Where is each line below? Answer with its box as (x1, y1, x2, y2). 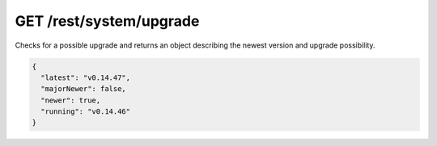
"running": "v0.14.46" (40, 107, 131, 116)
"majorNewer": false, (40, 85, 127, 94)
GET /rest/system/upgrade (15, 12, 200, 30)
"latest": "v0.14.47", (40, 73, 131, 82)
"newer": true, (40, 95, 101, 105)
